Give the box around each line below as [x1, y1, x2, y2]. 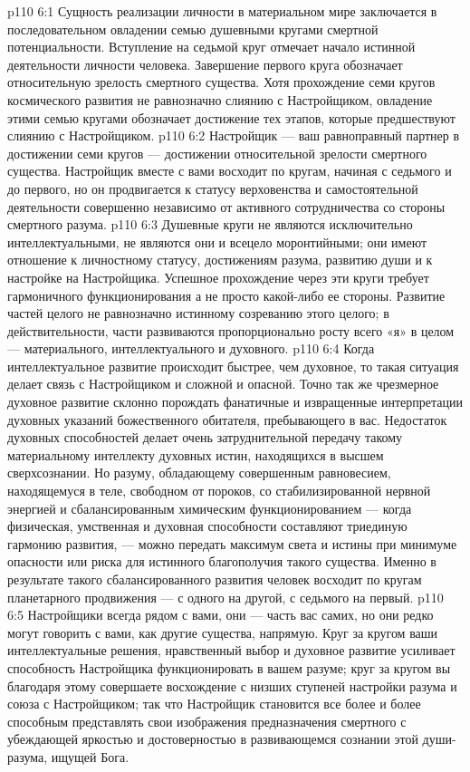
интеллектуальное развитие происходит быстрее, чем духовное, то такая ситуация [7, 356, 459, 375]
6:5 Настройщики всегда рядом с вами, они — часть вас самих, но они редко [7, 605, 434, 624]
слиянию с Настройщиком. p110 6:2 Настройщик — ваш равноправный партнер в [7, 126, 460, 145]
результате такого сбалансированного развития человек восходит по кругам [7, 570, 422, 588]
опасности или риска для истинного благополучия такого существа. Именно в [7, 552, 436, 571]
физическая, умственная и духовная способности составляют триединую [7, 516, 408, 536]
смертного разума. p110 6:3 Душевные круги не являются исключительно [7, 215, 413, 234]
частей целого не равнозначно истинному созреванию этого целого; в [7, 304, 389, 323]
